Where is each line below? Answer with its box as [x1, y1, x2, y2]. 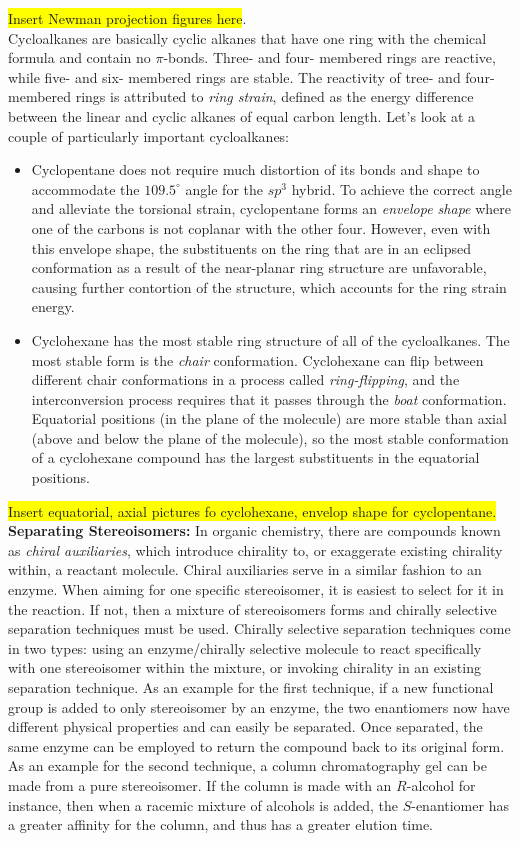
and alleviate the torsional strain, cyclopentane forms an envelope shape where [31, 198, 511, 219]
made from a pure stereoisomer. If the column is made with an [8, 774, 392, 795]
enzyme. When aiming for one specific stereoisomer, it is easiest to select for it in [8, 579, 504, 600]
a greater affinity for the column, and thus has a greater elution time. [8, 814, 434, 835]
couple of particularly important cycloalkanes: [8, 125, 290, 146]
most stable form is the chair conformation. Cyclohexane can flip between [31, 349, 484, 370]
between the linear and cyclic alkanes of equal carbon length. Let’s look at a [8, 105, 476, 126]
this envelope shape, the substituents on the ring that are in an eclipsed [31, 237, 472, 258]
